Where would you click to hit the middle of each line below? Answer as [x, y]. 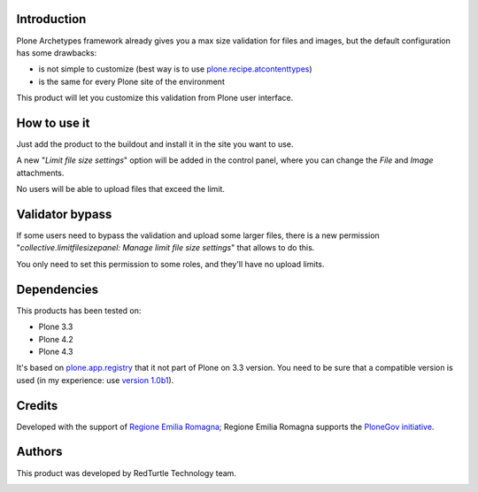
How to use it [53, 123]
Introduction [51, 19]
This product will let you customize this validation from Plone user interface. [155, 98]
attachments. [40, 173]
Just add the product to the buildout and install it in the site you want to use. [155, 144]
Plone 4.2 [56, 339]
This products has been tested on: [79, 311]
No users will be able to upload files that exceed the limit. [121, 189]
